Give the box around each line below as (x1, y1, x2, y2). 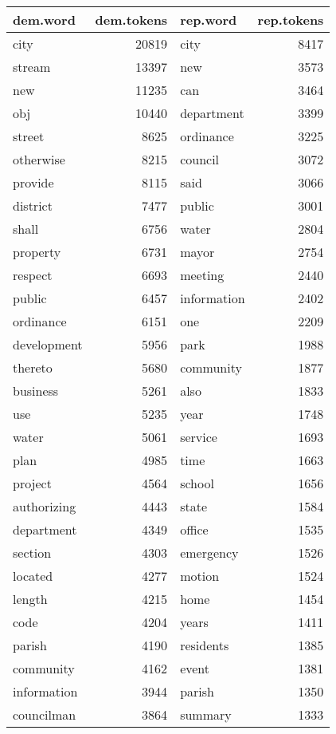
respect (13, 266, 53, 284)
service (180, 428, 217, 446)
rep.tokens (257, 10, 324, 29)
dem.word (13, 10, 76, 29)
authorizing (13, 497, 76, 515)
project (13, 474, 52, 492)
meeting (180, 266, 225, 284)
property (13, 243, 61, 261)
